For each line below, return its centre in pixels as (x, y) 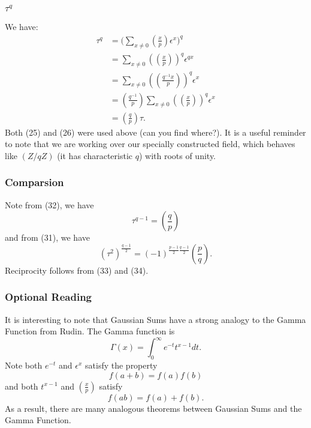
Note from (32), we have (49, 204)
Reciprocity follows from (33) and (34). (77, 270)
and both (22, 386)
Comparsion (34, 182)
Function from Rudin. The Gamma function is (90, 331)
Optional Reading (49, 297)
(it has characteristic (95, 155)
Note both (24, 365)
